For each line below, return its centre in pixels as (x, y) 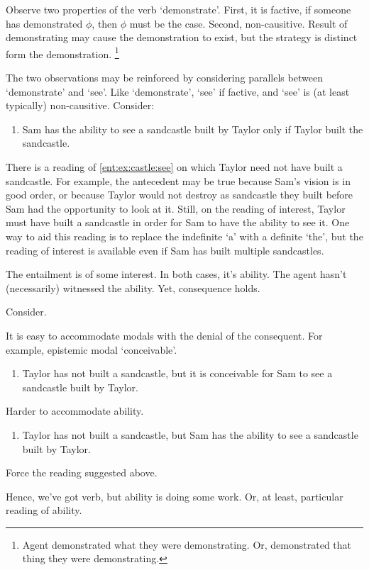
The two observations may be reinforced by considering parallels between (164, 78)
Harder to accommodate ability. (75, 411)
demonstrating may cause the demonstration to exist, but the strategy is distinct (182, 37)
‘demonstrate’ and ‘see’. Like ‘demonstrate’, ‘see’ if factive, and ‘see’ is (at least (178, 91)
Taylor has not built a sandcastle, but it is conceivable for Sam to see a (177, 373)
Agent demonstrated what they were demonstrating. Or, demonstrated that (187, 544)
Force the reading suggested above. (82, 473)
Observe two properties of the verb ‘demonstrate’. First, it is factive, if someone (178, 9)
